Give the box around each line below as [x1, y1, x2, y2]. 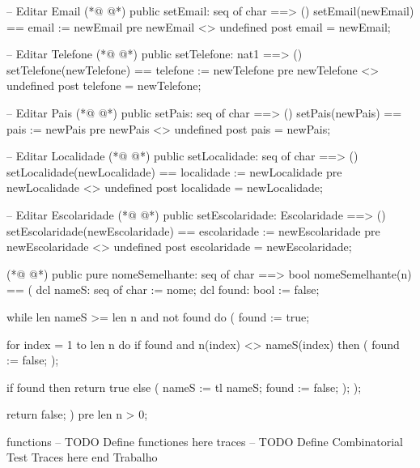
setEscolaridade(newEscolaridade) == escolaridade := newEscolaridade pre [6, 222, 380, 239]
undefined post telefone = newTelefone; [6, 77, 202, 94]
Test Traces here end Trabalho [6, 449, 158, 466]
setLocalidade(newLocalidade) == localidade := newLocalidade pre [6, 163, 342, 180]
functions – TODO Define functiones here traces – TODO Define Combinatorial [6, 432, 403, 449]
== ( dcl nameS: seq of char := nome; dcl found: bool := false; [6, 281, 320, 298]
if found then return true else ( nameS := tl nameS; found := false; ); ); [6, 378, 362, 395]
